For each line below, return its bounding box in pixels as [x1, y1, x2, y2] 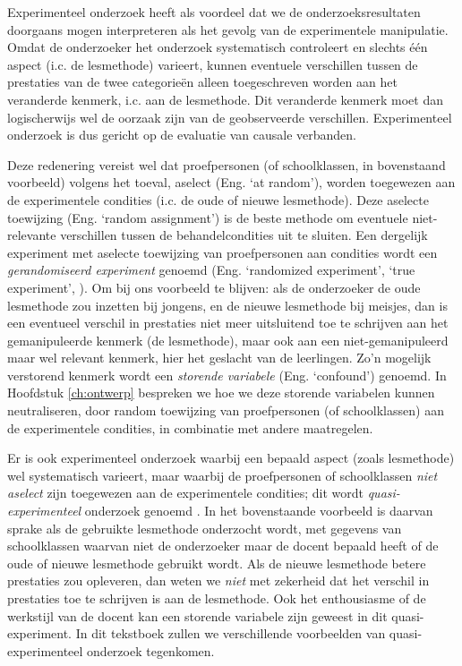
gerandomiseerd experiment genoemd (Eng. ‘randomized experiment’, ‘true [7, 260, 415, 279]
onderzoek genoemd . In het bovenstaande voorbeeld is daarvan [84, 501, 433, 520]
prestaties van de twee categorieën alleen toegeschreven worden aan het [7, 73, 398, 91]
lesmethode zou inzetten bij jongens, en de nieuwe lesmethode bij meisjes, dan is [7, 295, 448, 314]
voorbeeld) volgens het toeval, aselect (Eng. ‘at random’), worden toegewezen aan [7, 173, 456, 192]
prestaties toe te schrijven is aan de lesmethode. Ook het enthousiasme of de [7, 589, 426, 607]
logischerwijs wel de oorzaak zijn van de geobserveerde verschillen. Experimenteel [7, 107, 452, 126]
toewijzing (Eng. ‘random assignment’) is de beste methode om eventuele [7, 208, 408, 226]
